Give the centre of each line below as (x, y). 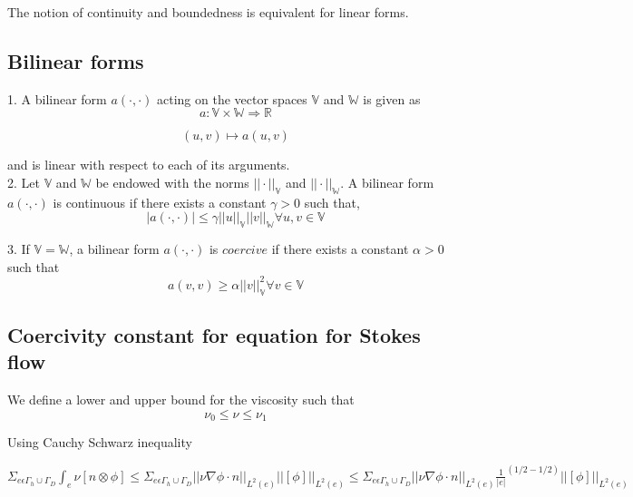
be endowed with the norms (172, 182)
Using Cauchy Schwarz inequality (100, 442)
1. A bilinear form (57, 98)
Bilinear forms (76, 60)
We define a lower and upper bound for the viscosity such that (181, 400)
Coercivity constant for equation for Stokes (214, 335)
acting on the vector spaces (232, 98)
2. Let (24, 182)
